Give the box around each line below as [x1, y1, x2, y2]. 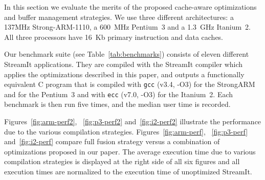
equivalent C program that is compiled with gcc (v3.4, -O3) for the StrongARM [4, 79, 255, 89]
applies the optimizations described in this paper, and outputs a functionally [4, 69, 245, 79]
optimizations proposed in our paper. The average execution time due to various [4, 146, 256, 156]
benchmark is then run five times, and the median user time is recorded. [4, 99, 231, 109]
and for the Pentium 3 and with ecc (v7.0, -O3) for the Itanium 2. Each [4, 88, 233, 99]
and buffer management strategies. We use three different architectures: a [4, 11, 234, 22]
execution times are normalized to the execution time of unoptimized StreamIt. [4, 166, 252, 177]
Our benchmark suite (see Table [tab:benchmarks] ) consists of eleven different [4, 49, 249, 59]
